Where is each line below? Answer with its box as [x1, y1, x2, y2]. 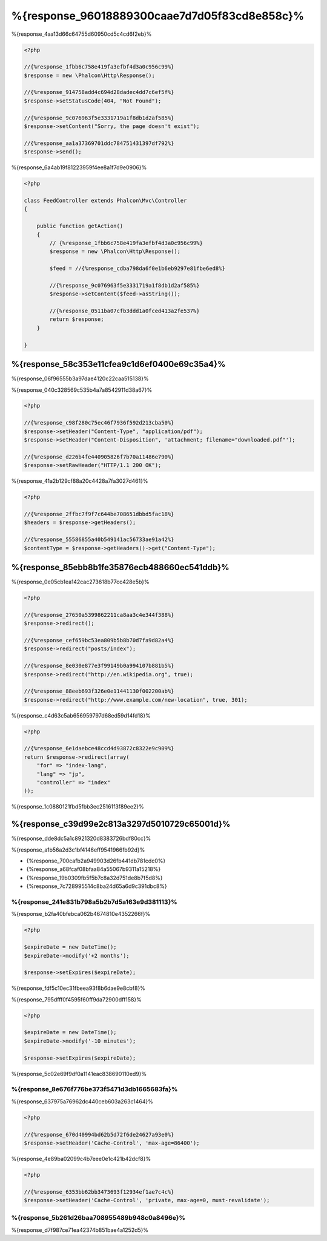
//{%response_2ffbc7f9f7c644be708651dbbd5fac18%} [24, 510, 174, 517]
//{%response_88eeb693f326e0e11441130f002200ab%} [24, 688, 174, 694]
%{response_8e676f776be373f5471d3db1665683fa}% [11, 1085, 178, 1094]
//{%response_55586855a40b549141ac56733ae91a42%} [24, 536, 174, 543]
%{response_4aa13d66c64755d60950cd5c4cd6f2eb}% [11, 30, 152, 38]
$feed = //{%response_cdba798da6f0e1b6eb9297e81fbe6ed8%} [49, 265, 225, 272]
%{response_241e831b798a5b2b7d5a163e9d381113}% [11, 898, 178, 906]
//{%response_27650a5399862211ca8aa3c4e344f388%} [24, 611, 174, 618]
